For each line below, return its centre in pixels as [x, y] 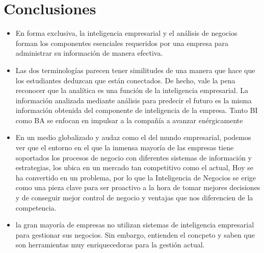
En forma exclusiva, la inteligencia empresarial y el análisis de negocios [126, 33]
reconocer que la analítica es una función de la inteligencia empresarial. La [132, 90]
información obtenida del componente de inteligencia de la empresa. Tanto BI [137, 110]
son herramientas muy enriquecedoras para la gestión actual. [110, 245]
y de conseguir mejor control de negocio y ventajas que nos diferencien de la [134, 198]
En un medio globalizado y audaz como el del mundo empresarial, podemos [133, 137]
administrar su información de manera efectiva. [89, 53]
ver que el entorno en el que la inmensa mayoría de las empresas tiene [125, 147]
